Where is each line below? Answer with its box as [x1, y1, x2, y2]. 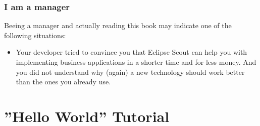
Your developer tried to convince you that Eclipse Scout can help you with [16, 47, 247, 57]
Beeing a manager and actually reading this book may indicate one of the [4, 20, 232, 31]
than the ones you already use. [16, 76, 111, 87]
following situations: [4, 30, 66, 40]
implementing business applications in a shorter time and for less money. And [16, 57, 256, 67]
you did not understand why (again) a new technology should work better [16, 66, 245, 77]
